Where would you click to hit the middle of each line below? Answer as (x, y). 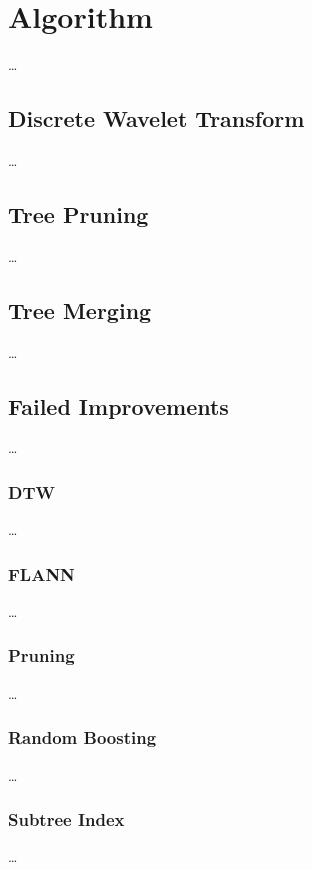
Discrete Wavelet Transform (156, 118)
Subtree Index (66, 819)
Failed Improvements (118, 405)
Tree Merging (80, 309)
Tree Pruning (78, 213)
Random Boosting (82, 737)
